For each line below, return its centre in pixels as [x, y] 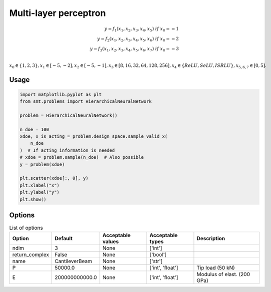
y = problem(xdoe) [42, 164]
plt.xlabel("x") [40, 185]
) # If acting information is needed [67, 150]
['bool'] [158, 255]
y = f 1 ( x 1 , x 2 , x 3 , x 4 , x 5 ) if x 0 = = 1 [141, 29]
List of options [26, 228]
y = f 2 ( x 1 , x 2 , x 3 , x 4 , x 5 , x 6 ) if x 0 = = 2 [138, 39]
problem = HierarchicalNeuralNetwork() [68, 115]
